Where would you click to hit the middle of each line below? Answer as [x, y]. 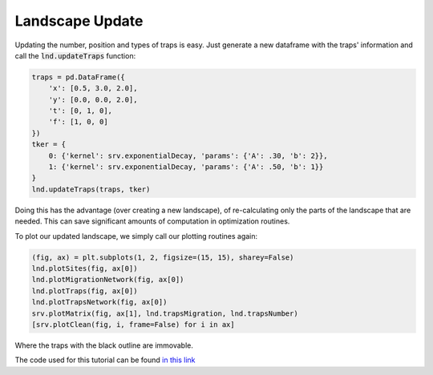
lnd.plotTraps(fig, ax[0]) [85, 291]
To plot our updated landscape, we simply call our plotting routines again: [136, 236]
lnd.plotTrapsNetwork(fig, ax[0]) [99, 302]
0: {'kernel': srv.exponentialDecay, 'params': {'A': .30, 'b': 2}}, [188, 155]
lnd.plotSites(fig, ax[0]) [85, 268]
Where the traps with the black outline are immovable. [104, 345]
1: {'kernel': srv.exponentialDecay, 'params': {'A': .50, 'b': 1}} [186, 167]
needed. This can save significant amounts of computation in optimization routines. [152, 221]
